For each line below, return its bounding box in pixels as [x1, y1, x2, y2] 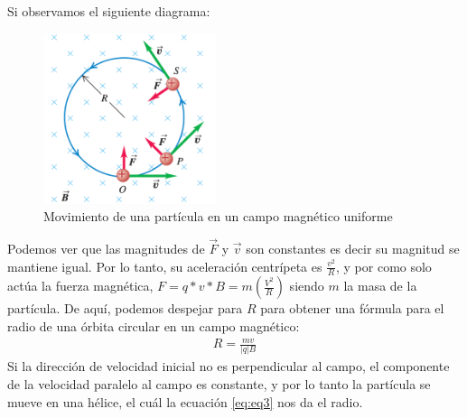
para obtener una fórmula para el [260, 299, 444, 318]
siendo [289, 276, 324, 295]
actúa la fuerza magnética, [7, 276, 154, 295]
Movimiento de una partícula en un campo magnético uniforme [43, 207, 393, 226]
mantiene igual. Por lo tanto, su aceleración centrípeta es [7, 256, 322, 275]
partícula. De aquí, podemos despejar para [7, 299, 243, 318]
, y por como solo [335, 256, 432, 275]
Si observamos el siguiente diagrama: [7, 2, 210, 20]
